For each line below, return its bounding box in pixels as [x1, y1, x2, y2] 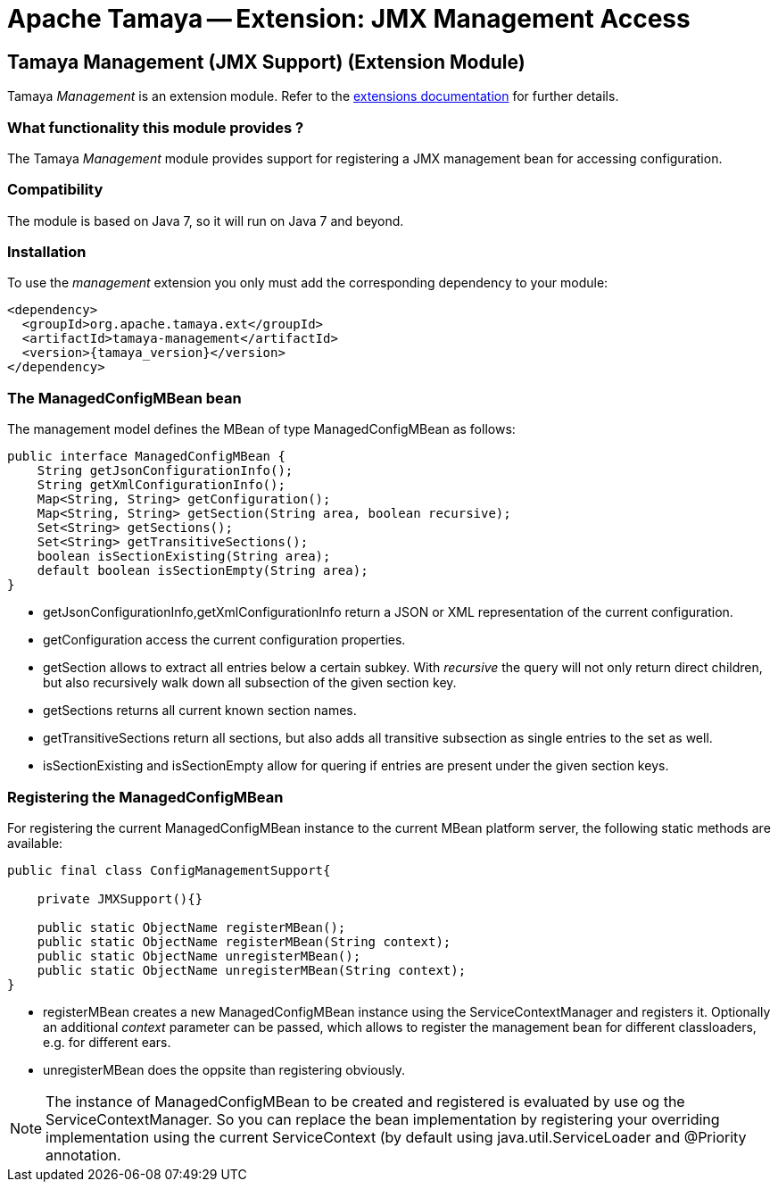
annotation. [46, 1145, 121, 1164]
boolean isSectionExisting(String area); [37, 549, 331, 564]
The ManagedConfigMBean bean [7, 388, 242, 407]
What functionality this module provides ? [7, 118, 304, 137]
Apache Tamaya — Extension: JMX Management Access [7, 4, 691, 34]
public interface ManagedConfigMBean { [7, 449, 286, 464]
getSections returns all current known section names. [43, 703, 357, 719]
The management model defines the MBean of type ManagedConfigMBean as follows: [7, 421, 516, 437]
